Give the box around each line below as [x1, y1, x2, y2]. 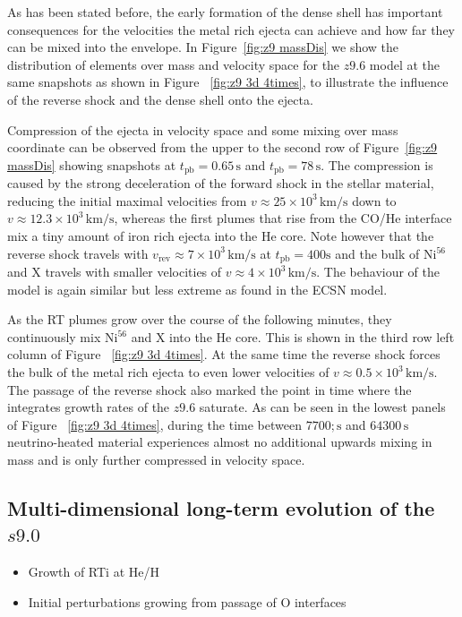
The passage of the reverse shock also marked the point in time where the [7, 380, 412, 398]
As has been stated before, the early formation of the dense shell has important [7, 3, 443, 21]
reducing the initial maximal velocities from [7, 191, 247, 210]
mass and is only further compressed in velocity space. [7, 450, 305, 468]
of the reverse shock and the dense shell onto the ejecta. [7, 90, 313, 108]
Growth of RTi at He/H [28, 562, 159, 581]
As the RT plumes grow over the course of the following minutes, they [7, 310, 392, 329]
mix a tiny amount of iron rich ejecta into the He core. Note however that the [7, 226, 434, 244]
